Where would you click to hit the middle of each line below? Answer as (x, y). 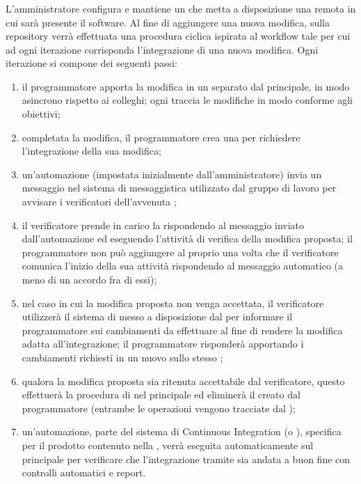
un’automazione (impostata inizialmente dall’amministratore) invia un (172, 174)
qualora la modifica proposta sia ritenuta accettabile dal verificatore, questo (183, 381)
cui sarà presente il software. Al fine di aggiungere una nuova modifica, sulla (168, 22)
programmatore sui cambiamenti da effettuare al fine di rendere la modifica (182, 330)
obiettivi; (41, 114)
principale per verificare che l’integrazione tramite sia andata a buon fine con (186, 459)
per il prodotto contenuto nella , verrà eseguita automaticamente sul (168, 445)
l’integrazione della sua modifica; (91, 151)
